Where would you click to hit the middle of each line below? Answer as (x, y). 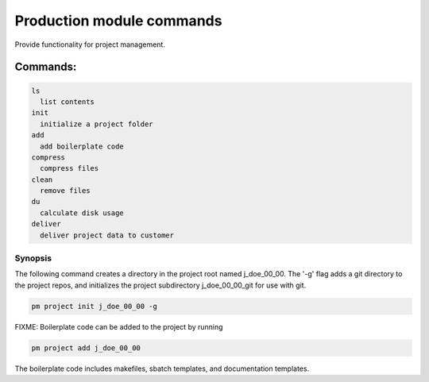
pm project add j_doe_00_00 (86, 348)
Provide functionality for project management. (90, 44)
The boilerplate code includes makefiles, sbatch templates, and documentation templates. (162, 368)
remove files (65, 191)
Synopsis (33, 258)
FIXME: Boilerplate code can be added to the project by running (119, 326)
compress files (70, 168)
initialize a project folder (97, 124)
